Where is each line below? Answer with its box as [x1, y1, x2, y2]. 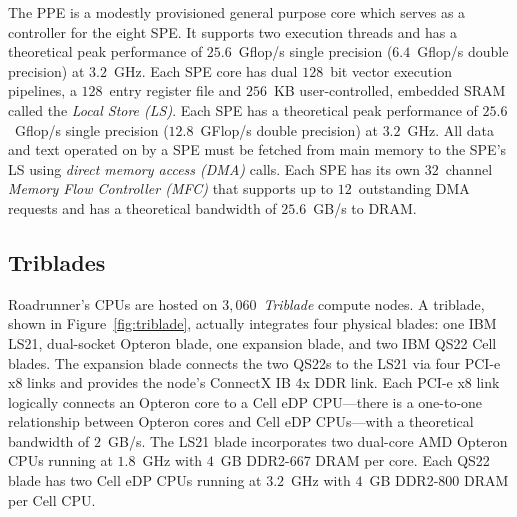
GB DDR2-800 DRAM [369, 470, 509, 491]
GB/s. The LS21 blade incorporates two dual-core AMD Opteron [107, 430, 508, 451]
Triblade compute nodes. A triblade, [263, 293, 485, 314]
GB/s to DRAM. [313, 197, 417, 218]
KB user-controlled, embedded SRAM [273, 80, 506, 101]
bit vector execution [330, 60, 452, 81]
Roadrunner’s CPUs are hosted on [8, 293, 218, 314]
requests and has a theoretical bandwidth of [8, 197, 277, 218]
